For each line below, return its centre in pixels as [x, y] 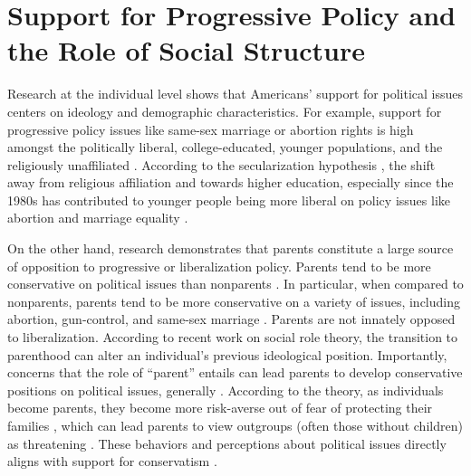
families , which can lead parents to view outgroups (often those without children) [235, 425]
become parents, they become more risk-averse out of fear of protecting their [220, 408]
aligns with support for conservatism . [112, 461]
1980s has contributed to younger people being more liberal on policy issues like [229, 200]
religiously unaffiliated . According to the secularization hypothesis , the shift [221, 164]
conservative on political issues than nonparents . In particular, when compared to [235, 284]
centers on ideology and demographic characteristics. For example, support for [225, 111]
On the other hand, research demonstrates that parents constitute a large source [231, 248]
